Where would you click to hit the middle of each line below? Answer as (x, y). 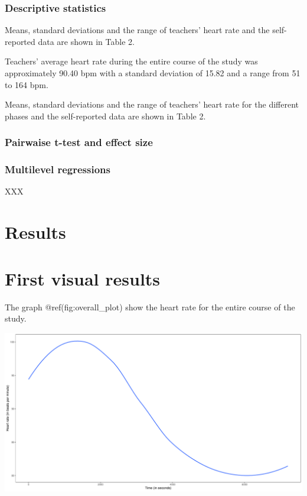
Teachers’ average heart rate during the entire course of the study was (131, 61)
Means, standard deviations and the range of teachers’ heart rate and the (137, 30)
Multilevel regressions (58, 169)
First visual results (83, 278)
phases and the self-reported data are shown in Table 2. (105, 116)
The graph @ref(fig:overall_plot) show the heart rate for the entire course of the (150, 307)
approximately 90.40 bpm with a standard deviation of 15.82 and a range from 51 (153, 73)
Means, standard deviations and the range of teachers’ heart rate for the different (152, 104)
